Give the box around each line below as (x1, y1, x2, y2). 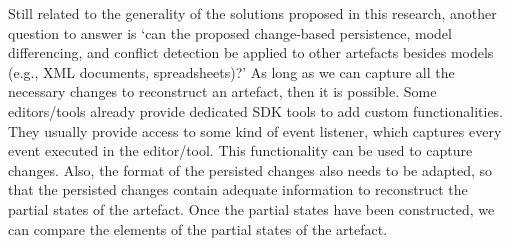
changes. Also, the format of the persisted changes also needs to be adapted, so (8, 159, 493, 180)
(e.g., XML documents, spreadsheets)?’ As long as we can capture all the (8, 61, 455, 82)
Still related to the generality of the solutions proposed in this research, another (8, 3, 497, 23)
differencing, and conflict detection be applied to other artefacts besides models (8, 42, 494, 63)
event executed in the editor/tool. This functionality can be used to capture (8, 140, 473, 161)
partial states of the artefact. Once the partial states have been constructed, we (8, 198, 495, 219)
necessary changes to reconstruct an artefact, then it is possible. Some (8, 81, 437, 102)
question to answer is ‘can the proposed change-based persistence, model (8, 22, 452, 43)
